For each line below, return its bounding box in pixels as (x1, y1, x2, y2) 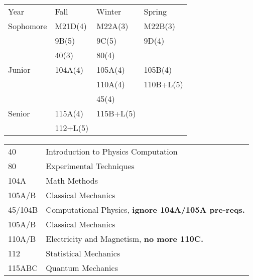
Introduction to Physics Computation (46, 146, 178, 157)
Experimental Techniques (46, 160, 135, 172)
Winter (96, 6, 121, 17)
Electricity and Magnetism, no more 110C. (46, 233, 204, 244)
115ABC (8, 262, 38, 273)
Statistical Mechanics (46, 247, 120, 259)
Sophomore (8, 20, 47, 32)
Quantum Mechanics (46, 262, 118, 273)
